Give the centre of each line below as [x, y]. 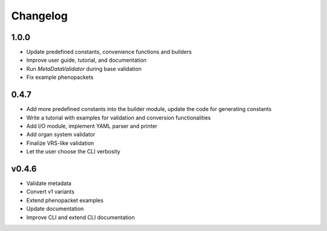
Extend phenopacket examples [65, 200]
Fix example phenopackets [60, 77]
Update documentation [55, 209]
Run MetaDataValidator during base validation [84, 69]
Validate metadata [49, 183]
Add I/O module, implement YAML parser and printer [92, 126]
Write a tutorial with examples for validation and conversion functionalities [119, 118]
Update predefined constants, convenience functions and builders [109, 52]
